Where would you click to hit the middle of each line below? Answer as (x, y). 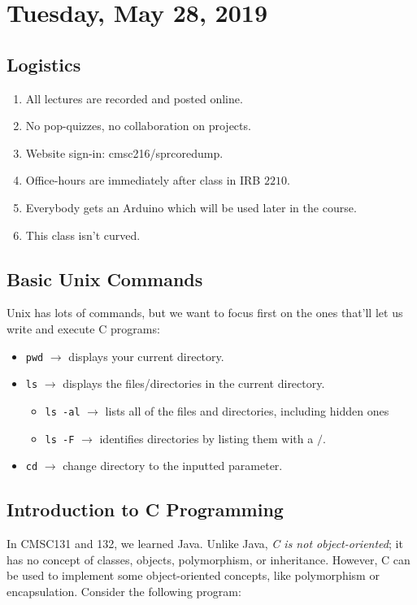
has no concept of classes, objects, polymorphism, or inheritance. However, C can (208, 559)
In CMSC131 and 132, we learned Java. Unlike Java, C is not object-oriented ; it (205, 544)
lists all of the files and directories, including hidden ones (247, 410)
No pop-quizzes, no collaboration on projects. (138, 126)
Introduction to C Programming (145, 509)
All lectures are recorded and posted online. (134, 98)
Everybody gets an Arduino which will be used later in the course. (191, 207)
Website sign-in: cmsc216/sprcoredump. (124, 152)
